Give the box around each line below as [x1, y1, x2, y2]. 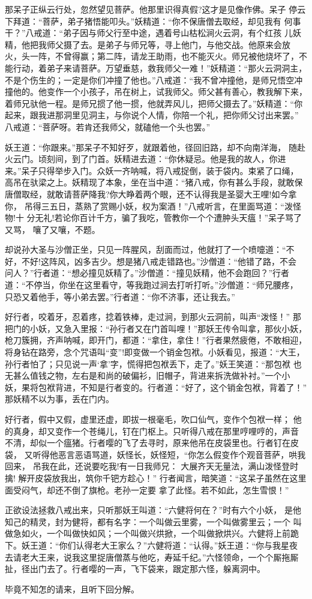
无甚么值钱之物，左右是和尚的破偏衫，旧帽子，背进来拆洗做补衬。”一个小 [5, 369, 290, 382]
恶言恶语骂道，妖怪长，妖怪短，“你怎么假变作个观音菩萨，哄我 [58, 448, 306, 460]
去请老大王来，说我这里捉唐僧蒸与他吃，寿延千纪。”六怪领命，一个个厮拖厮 [5, 550, 299, 563]
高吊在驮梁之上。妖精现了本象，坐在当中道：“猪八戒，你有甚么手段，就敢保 [5, 176, 303, 188]
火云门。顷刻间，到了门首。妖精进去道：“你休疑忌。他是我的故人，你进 [5, 152, 286, 165]
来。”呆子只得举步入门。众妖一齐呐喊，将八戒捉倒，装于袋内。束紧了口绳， [5, 164, 299, 176]
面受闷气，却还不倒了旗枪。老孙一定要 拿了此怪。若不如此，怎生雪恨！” [5, 483, 289, 496]
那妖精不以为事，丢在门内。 [5, 393, 114, 405]
